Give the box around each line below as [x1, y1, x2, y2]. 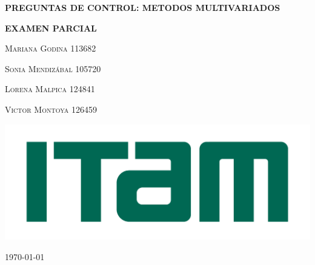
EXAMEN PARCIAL [5, 21, 97, 34]
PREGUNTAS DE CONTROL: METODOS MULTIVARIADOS [5, 1, 280, 13]
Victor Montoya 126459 [5, 102, 98, 115]
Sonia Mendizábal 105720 [5, 62, 101, 75]
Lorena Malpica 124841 [5, 82, 95, 95]
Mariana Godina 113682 [5, 42, 96, 55]
